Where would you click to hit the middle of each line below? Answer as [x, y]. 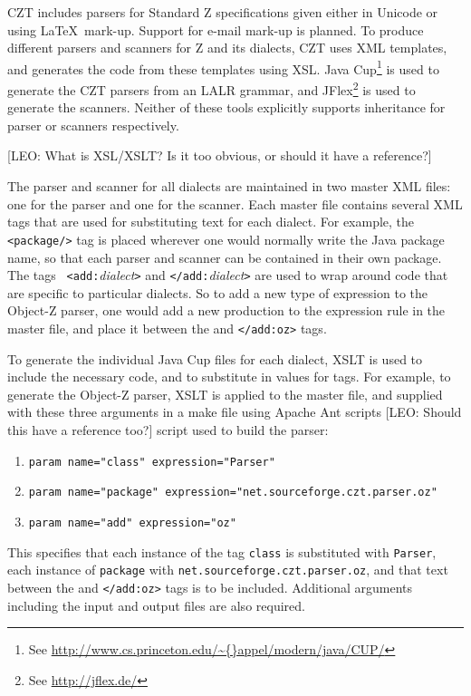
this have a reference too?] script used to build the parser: [168, 429]
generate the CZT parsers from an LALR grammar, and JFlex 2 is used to [211, 88]
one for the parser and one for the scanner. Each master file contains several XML [235, 203]
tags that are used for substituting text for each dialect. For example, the [211, 222]
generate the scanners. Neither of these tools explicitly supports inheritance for [226, 107]
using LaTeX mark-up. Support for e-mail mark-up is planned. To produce [216, 29]
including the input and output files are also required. [156, 605]
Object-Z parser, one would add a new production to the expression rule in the [226, 310]
